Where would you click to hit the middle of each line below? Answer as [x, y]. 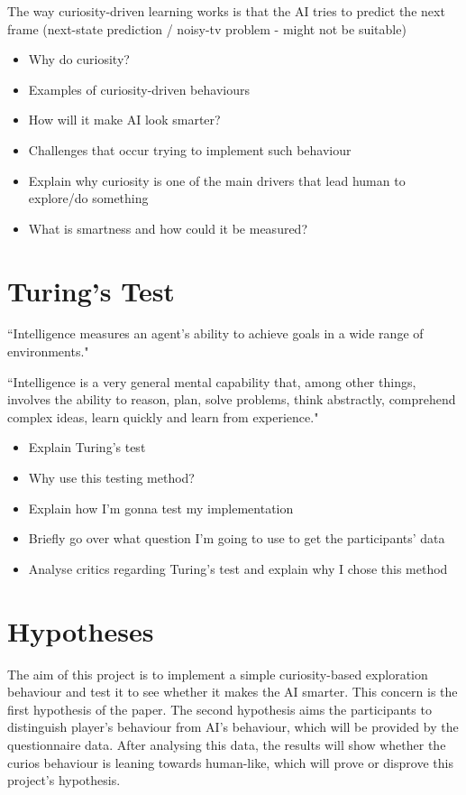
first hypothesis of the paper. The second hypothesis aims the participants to [219, 709]
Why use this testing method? [111, 478]
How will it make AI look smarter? [124, 120]
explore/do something [88, 198]
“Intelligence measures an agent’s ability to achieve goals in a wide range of [215, 333]
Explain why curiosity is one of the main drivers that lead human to [217, 180]
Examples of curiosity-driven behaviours [139, 89]
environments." [48, 351]
